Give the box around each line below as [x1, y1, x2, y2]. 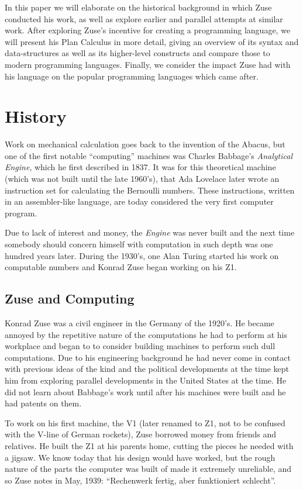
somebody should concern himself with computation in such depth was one [5, 238, 273, 250]
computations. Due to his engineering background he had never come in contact [5, 351, 291, 363]
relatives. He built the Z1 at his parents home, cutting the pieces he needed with [5, 439, 294, 451]
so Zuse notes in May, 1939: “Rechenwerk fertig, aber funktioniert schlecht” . [5, 474, 276, 486]
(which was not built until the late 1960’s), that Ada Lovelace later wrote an [5, 172, 280, 185]
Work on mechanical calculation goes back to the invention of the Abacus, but [5, 138, 285, 150]
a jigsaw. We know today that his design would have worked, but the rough [5, 451, 276, 463]
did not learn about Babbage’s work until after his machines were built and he [5, 385, 286, 398]
